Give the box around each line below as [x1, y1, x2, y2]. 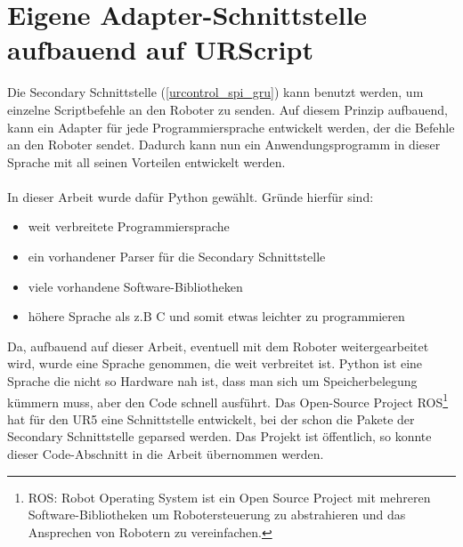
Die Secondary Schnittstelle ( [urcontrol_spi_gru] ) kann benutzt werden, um [7, 83, 424, 101]
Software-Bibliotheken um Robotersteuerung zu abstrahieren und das [28, 505, 406, 524]
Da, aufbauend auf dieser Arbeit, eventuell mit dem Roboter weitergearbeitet [7, 336, 429, 355]
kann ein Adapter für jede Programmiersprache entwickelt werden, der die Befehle [7, 117, 455, 136]
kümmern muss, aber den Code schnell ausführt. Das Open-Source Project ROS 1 [7, 390, 449, 411]
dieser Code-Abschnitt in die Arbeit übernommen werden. [7, 445, 324, 463]
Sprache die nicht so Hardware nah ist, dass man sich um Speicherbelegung [7, 372, 418, 390]
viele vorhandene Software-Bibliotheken [28, 277, 243, 295]
